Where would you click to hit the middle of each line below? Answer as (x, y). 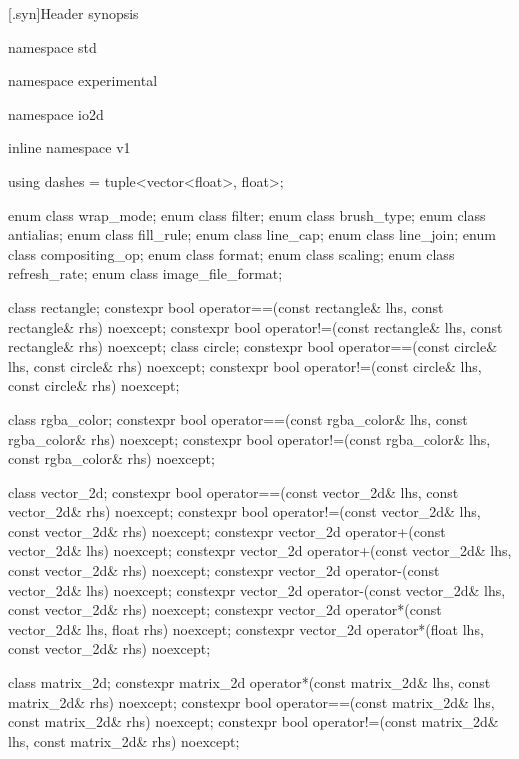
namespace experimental (83, 80)
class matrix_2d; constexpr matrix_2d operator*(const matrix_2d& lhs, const (249, 682)
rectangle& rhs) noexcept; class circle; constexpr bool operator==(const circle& (253, 346)
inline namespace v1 (69, 147)
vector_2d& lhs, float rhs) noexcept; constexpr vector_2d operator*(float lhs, (246, 628)
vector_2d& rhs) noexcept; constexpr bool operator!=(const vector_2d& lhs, (244, 511)
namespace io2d (56, 113)
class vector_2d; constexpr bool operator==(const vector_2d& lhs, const (233, 491)
